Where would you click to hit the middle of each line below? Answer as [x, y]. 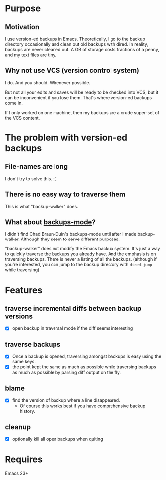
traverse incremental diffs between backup [73, 308]
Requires [24, 459]
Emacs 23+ [17, 473]
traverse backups [33, 344]
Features [24, 290]
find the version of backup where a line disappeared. [66, 400]
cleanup [18, 427]
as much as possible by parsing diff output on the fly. [67, 373]
